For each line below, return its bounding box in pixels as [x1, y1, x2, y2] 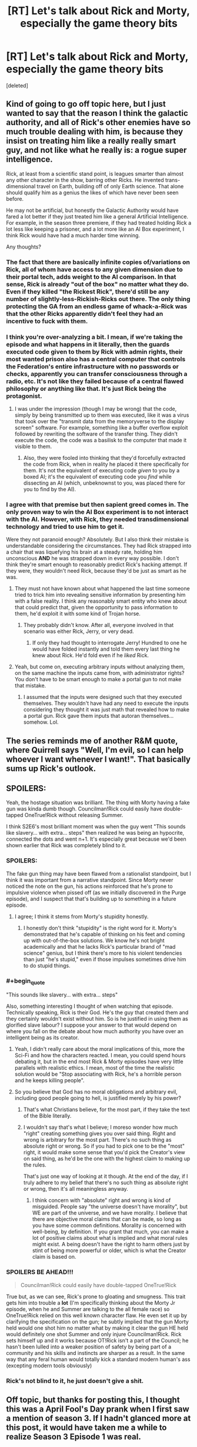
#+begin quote [6, 976, 45, 986]
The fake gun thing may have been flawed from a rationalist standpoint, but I [6, 870, 191, 877]
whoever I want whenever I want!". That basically [6, 754, 191, 764]
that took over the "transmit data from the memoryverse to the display [14, 417, 185, 424]
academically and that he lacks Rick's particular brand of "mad [23, 943, 176, 950]
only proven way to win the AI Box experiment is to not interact [6, 508, 189, 516]
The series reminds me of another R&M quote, [6, 736, 178, 746]
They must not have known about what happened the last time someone [14, 585, 190, 592]
